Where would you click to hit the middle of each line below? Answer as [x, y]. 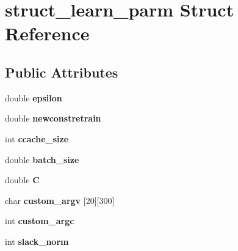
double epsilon [34, 97]
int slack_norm [37, 241]
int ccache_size [37, 138]
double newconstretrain [53, 118]
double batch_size [42, 159]
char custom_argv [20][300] [60, 200]
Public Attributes [62, 72]
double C [22, 180]
